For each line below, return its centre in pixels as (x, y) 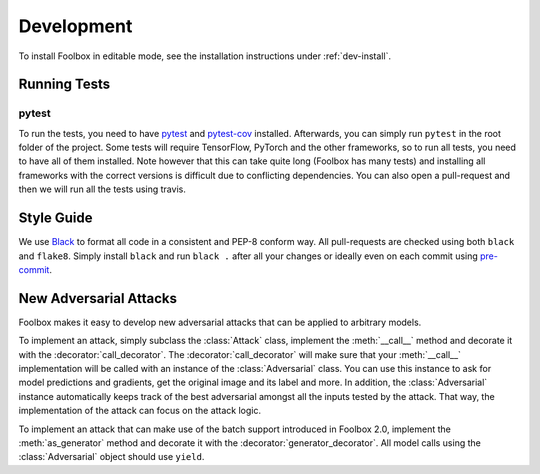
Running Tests (64, 84)
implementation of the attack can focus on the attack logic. (140, 411)
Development (75, 26)
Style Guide (56, 218)
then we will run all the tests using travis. (102, 189)
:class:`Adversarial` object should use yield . (111, 457)
